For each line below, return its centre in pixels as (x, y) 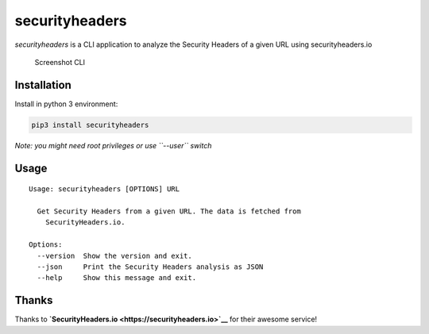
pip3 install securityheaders (90, 125)
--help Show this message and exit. (117, 278)
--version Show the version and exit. (114, 255)
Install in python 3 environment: (66, 104)
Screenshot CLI (60, 62)
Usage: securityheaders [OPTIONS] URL (104, 189)
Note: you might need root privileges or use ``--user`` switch (113, 145)
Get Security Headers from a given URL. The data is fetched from (169, 211)
